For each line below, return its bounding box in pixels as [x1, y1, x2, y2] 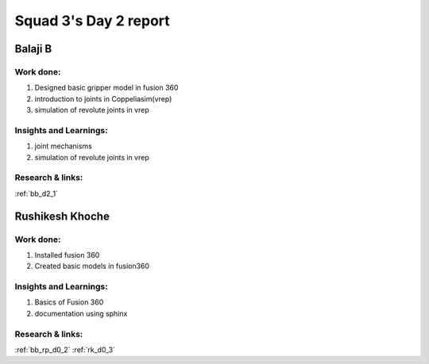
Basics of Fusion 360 [34, 297, 104, 307]
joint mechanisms [34, 141, 93, 151]
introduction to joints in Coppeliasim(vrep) [34, 94, 172, 103]
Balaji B [14, 42, 52, 56]
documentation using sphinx [34, 308, 128, 318]
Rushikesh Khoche [14, 209, 110, 223]
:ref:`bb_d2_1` [14, 189, 59, 198]
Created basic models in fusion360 [34, 262, 150, 271]
